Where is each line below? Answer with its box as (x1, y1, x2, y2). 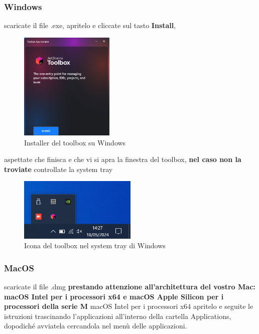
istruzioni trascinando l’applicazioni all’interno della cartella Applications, (4, 310, 231, 321)
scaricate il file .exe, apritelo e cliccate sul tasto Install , (4, 20, 176, 31)
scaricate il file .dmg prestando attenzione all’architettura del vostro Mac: (4, 281, 255, 291)
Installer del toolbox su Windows (24, 137, 126, 147)
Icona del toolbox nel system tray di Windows (24, 240, 166, 251)
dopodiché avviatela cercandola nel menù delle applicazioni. (4, 320, 187, 331)
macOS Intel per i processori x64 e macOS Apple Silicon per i (4, 291, 224, 301)
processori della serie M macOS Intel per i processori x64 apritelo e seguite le (4, 301, 253, 311)
